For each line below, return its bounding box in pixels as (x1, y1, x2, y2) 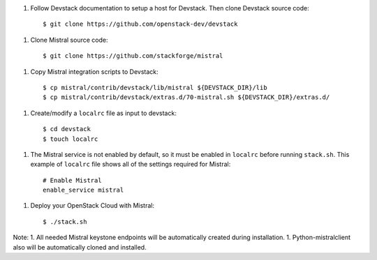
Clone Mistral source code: (30, 36, 108, 44)
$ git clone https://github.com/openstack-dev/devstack (43, 20, 238, 28)
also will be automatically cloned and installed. (13, 243, 147, 251)
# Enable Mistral (43, 176, 102, 184)
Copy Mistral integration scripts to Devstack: (30, 67, 158, 76)
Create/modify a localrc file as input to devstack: (30, 109, 177, 117)
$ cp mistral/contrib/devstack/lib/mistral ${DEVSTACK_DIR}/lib (43, 84, 268, 91)
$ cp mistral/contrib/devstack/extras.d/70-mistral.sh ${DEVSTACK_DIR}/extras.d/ (43, 93, 330, 101)
